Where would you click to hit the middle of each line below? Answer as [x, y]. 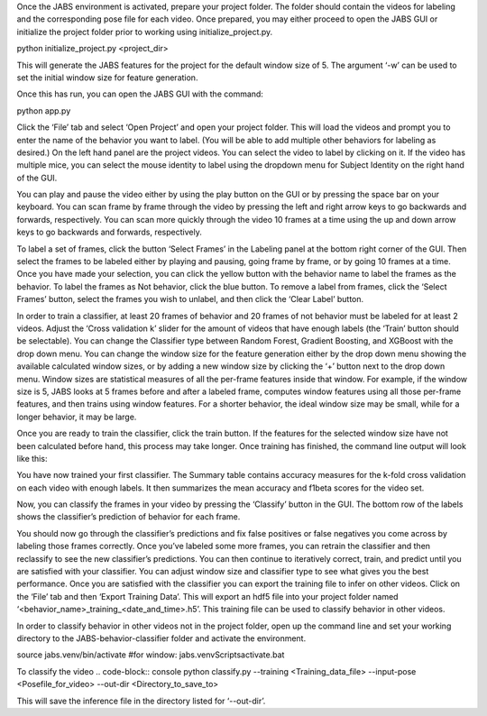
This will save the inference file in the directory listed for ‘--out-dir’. [141, 701]
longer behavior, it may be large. [77, 417]
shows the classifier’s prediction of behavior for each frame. [129, 517]
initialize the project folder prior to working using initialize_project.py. [145, 32]
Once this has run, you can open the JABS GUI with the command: [140, 94]
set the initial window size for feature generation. [107, 78]
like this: [32, 458]
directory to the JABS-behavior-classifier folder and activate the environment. [161, 638]
